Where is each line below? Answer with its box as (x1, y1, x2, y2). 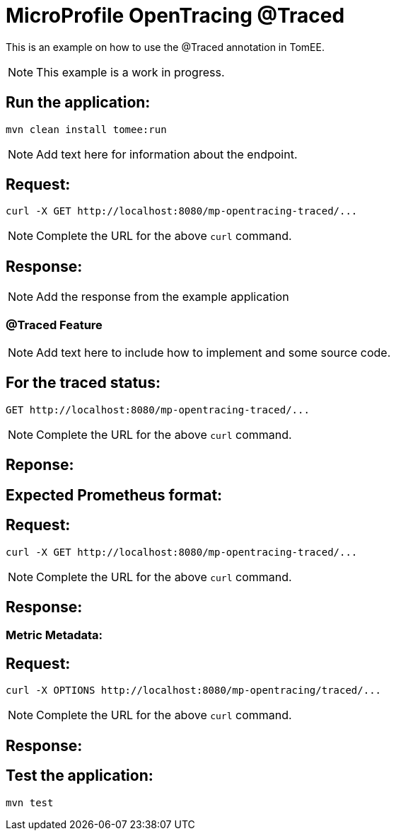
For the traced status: (6, 374, 161, 392)
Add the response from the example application (36, 290, 289, 304)
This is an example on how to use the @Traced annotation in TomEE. (6, 40, 325, 53)
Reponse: (6, 456, 74, 474)
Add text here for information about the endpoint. (36, 147, 298, 161)
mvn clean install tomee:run (6, 123, 167, 135)
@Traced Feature (6, 317, 103, 332)
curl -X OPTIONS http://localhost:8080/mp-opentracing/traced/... (6, 685, 382, 697)
